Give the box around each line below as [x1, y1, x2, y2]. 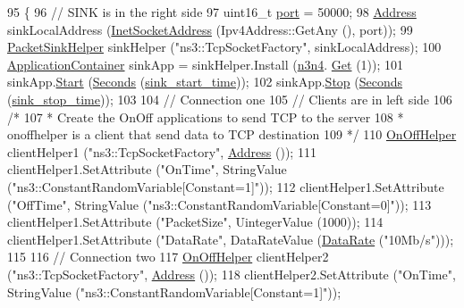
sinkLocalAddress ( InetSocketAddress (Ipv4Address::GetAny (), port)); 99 [7, 20, 413, 38]
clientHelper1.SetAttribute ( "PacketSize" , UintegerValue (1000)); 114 [7, 212, 384, 231]
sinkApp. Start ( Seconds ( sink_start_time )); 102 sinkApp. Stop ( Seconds [7, 72, 403, 91]
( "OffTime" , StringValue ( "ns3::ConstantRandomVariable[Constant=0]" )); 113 [7, 195, 432, 213]
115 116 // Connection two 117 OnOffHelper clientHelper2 [7, 247, 329, 266]
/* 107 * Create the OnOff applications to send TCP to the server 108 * [7, 107, 404, 126]
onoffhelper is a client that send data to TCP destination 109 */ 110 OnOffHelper [7, 125, 457, 144]
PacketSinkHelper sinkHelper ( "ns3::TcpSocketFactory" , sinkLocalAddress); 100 [7, 37, 442, 56]
